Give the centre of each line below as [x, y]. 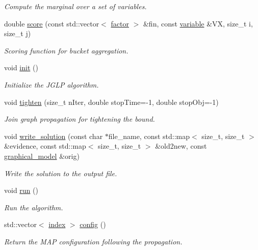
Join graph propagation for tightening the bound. [80, 119]
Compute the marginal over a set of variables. [75, 6]
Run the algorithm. [34, 207]
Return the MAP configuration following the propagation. [93, 241]
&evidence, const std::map [45, 146]
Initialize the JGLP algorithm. [51, 84]
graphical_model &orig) [42, 156]
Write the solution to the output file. [61, 173]
